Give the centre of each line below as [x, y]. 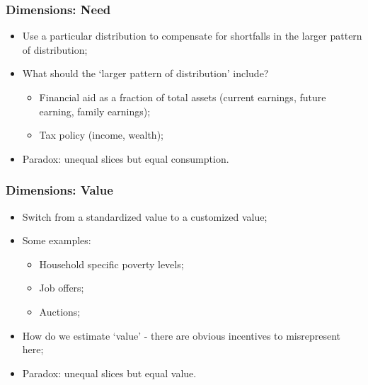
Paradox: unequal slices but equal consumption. [126, 158]
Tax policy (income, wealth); [101, 135]
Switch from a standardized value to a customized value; [145, 216]
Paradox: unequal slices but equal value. [109, 373]
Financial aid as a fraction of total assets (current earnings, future [183, 97]
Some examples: [57, 240]
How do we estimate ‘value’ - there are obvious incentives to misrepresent [182, 335]
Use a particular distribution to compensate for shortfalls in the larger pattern [192, 36]
